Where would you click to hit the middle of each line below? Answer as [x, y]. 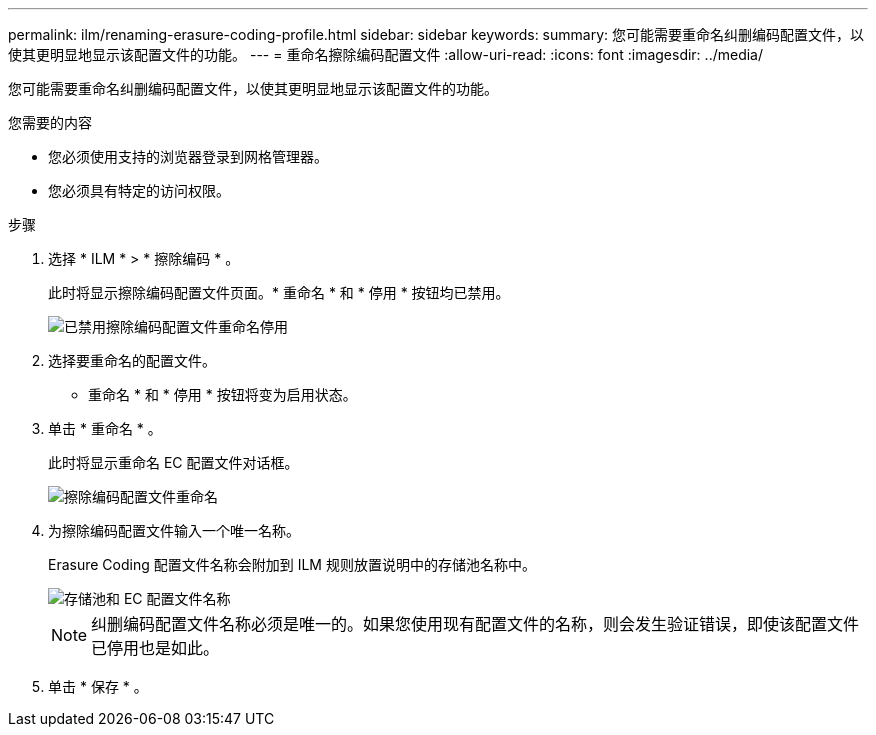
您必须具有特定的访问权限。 [139, 190]
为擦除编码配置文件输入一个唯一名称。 [174, 530]
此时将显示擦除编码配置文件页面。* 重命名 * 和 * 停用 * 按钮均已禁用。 [279, 292]
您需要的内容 [50, 122]
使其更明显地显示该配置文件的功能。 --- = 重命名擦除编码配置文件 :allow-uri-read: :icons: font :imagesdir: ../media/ [386, 54]
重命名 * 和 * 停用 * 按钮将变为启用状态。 [222, 394]
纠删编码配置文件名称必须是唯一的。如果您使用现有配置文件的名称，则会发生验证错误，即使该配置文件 [475, 624]
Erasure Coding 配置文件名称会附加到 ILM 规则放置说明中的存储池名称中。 [292, 564]
